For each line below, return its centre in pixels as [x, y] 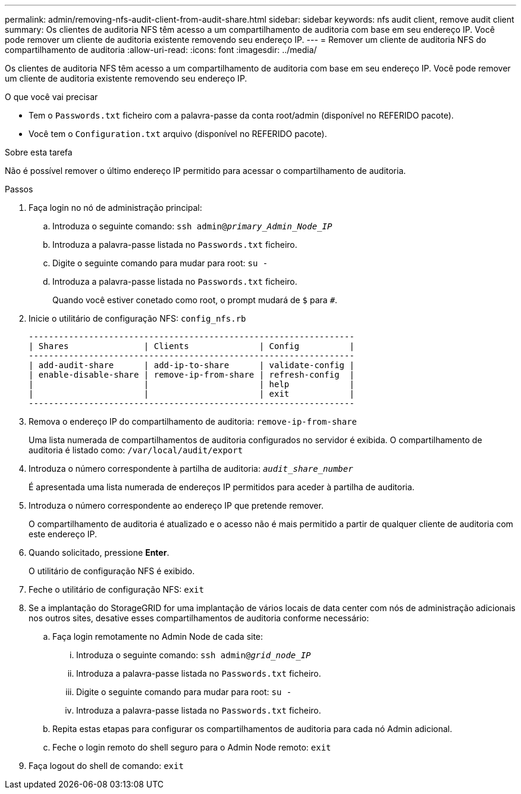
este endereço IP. [63, 534]
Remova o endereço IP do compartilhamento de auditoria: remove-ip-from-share [193, 421]
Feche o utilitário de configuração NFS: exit [116, 589]
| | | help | [192, 384]
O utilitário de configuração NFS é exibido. [112, 571]
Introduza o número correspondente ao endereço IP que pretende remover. [176, 505]
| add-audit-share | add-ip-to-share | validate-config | [192, 365]
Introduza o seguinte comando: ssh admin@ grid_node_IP [194, 655]
